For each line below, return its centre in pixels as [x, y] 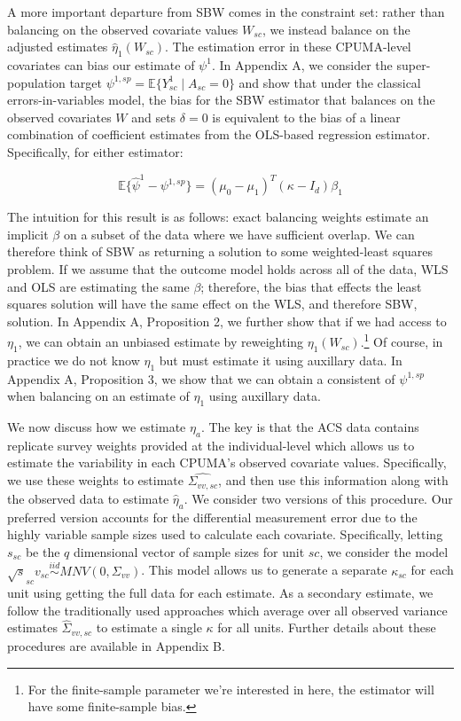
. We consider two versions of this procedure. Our [318, 498]
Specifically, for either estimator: [95, 151]
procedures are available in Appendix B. [116, 645]
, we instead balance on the [336, 29]
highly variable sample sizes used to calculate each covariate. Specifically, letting [225, 534]
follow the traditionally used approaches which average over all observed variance [227, 610]
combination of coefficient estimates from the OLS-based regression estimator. [219, 134]
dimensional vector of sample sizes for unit [189, 551]
